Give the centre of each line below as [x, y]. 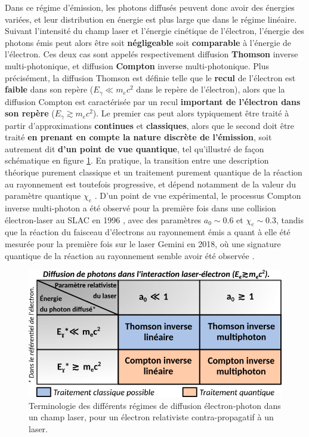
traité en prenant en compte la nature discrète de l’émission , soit [138, 137]
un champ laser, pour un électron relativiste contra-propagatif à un [151, 417]
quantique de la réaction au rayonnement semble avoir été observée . [130, 255]
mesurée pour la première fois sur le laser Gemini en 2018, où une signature [143, 244]
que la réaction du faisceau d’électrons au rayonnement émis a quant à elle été [148, 232]
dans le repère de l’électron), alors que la [211, 89]
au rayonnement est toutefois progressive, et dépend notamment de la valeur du [151, 184]
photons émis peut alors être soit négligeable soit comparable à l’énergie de [148, 42]
